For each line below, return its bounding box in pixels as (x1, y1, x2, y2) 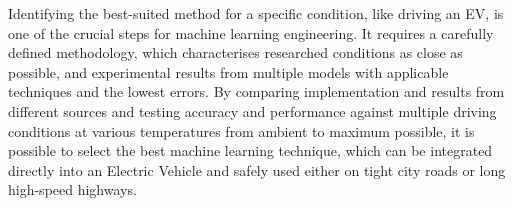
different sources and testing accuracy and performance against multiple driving (8, 100, 497, 121)
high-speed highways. (8, 179, 137, 200)
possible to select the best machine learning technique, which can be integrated (8, 140, 493, 161)
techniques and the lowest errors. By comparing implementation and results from (8, 81, 505, 102)
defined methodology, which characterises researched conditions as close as (8, 42, 463, 63)
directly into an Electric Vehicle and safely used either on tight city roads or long (8, 159, 506, 180)
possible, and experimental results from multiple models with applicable (8, 61, 449, 82)
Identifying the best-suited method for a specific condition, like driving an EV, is (8, 3, 504, 23)
